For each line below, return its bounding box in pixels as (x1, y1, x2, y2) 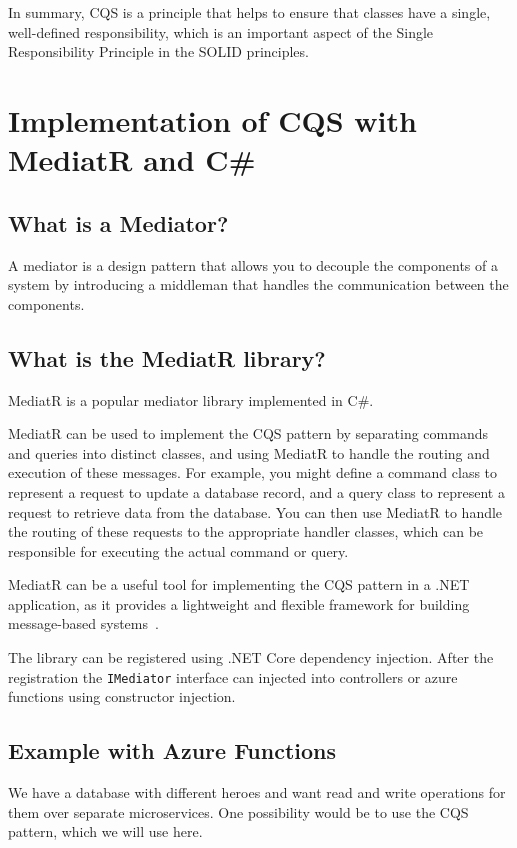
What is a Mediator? (8, 207, 229, 238)
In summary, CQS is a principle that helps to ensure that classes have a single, (8, 2, 491, 22)
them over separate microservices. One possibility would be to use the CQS (8, 801, 469, 822)
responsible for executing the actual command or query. (8, 540, 349, 561)
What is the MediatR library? (8, 342, 326, 373)
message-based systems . (8, 613, 159, 634)
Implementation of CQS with (8, 99, 417, 140)
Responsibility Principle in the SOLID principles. (8, 41, 309, 62)
